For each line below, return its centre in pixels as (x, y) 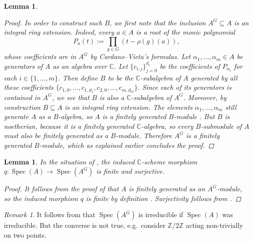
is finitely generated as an (167, 189)
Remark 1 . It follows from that (50, 214)
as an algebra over (80, 66)
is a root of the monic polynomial (186, 32)
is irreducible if (161, 214)
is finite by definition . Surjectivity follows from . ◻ (164, 198)
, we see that (71, 97)
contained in (22, 97)
